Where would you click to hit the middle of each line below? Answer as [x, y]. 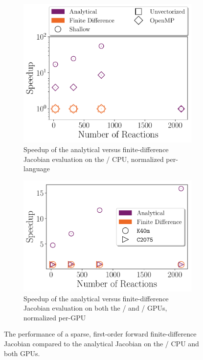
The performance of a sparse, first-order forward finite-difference [100, 334]
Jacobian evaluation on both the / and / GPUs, [95, 308]
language [37, 169]
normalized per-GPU [55, 317]
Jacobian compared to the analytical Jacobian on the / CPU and [101, 344]
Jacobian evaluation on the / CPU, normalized [94, 159]
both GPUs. [22, 353]
